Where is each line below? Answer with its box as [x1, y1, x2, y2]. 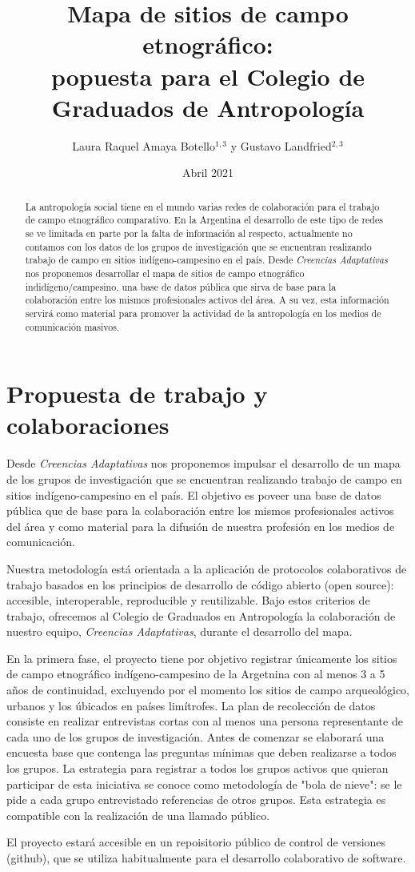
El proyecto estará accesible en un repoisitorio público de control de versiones [6, 834, 386, 850]
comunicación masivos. [25, 319, 120, 333]
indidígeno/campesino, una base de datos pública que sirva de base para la [25, 279, 337, 293]
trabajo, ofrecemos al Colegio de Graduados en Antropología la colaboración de [6, 607, 396, 624]
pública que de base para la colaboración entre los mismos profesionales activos [6, 502, 394, 519]
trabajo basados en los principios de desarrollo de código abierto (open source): [6, 576, 394, 593]
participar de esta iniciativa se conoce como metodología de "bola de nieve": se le [6, 775, 402, 792]
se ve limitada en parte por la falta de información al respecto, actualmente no [25, 226, 353, 239]
